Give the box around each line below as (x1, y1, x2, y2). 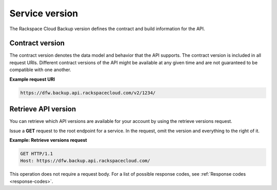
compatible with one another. (9, 67, 71, 73)
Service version (9, 8, 78, 19)
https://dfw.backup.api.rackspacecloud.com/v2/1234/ (20, 90, 156, 96)
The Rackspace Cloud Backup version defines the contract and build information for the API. (9, 26, 205, 32)
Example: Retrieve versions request (9, 137, 87, 143)
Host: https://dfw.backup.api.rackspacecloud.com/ (20, 158, 151, 164)
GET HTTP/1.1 (20, 151, 53, 156)
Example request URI (9, 76, 55, 82)
